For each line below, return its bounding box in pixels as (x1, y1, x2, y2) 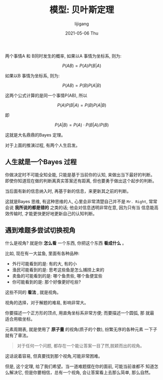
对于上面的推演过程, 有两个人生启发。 (5, 142, 80, 148)
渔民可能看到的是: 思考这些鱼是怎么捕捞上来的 (12, 267, 105, 273)
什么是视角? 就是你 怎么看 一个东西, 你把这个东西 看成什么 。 (5, 240, 127, 246)
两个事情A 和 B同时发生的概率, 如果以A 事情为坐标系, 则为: (5, 53, 122, 59)
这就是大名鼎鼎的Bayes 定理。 (5, 132, 66, 138)
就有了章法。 (5, 332, 31, 338)
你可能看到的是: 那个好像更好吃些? (12, 279, 81, 285)
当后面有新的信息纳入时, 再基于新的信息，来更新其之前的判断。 (5, 188, 131, 194)
